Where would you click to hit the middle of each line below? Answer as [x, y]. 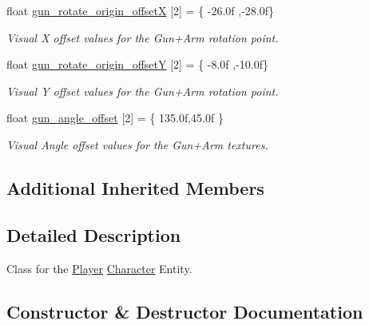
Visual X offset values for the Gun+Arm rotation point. [143, 37]
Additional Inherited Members [135, 187]
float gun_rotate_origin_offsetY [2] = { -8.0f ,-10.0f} [138, 64]
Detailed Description [94, 234]
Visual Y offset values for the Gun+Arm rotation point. [143, 91]
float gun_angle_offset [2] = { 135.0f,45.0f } [115, 118]
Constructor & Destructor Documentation [185, 311]
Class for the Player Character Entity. [99, 268]
